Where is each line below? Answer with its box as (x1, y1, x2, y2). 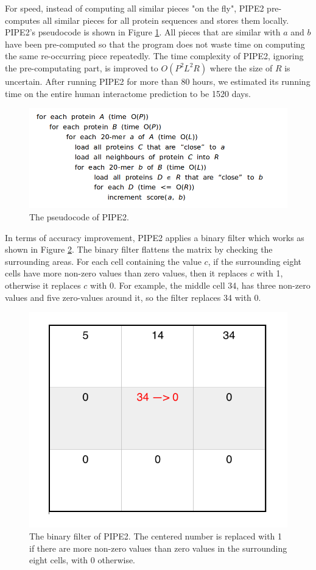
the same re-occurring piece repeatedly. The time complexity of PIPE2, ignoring (5, 49, 304, 62)
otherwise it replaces (5, 278, 81, 291)
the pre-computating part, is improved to (5, 61, 158, 74)
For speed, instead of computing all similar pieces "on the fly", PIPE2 (5, 2, 264, 14)
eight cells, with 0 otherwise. (29, 554, 136, 566)
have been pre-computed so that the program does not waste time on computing (5, 37, 305, 50)
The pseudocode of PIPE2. (29, 211, 130, 223)
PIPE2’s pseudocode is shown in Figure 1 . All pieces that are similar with (5, 26, 281, 38)
